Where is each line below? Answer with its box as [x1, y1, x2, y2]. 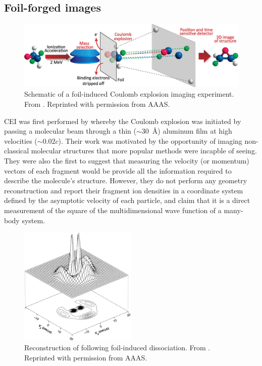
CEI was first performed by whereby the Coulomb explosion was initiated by [4, 115, 241, 126]
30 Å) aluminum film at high [141, 126, 232, 136]
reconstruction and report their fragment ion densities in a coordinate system [4, 185, 243, 195]
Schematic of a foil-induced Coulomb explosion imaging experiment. [24, 89, 234, 99]
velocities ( [4, 135, 37, 146]
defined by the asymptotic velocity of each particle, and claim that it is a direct [4, 195, 250, 206]
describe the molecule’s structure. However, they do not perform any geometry [4, 175, 247, 186]
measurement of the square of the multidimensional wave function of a [4, 205, 222, 215]
